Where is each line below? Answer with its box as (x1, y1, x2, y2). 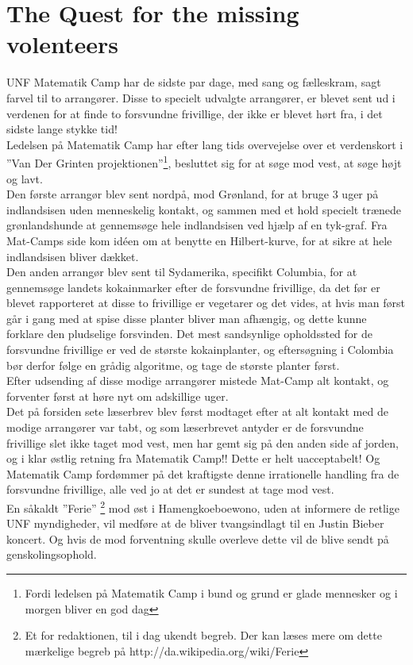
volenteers (6, 28, 118, 60)
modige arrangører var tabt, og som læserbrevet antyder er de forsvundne (6, 419, 364, 436)
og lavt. (6, 170, 43, 186)
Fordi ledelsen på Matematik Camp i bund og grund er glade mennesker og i (25, 585, 398, 602)
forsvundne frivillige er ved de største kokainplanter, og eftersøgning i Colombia (6, 341, 394, 358)
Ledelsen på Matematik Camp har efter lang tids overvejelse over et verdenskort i (6, 136, 403, 152)
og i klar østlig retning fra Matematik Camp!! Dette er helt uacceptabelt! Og (6, 450, 380, 467)
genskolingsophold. (6, 546, 97, 563)
